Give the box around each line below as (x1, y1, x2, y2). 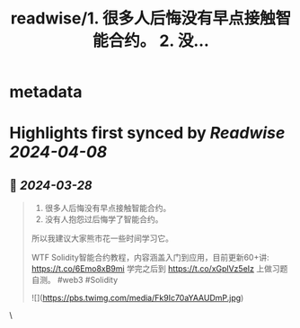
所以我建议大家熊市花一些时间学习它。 (31, 233, 173, 244)
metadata (9, 82, 83, 102)
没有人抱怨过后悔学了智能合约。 (44, 214, 163, 225)
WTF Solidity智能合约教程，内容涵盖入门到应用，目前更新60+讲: (31, 253, 269, 263)
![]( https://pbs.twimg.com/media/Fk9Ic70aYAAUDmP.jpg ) (31, 293, 244, 304)
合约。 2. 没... (108, 31, 209, 51)
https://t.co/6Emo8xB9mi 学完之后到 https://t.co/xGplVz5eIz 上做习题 (31, 263, 288, 274)
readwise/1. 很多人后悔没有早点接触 (10, 8, 276, 29)
